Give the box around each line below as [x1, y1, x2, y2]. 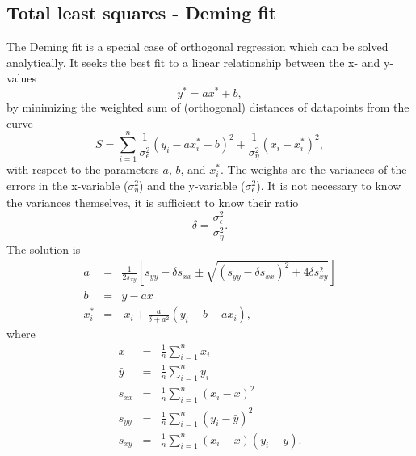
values [6, 70, 37, 87]
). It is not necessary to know [256, 176, 401, 193]
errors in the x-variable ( [6, 176, 128, 193]
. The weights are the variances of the [221, 161, 407, 178]
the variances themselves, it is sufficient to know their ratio [6, 194, 299, 211]
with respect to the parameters [6, 161, 159, 178]
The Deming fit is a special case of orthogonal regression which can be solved [6, 38, 389, 55]
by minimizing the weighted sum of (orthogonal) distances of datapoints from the [6, 99, 410, 116]
